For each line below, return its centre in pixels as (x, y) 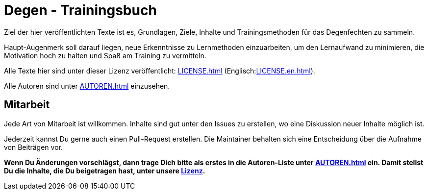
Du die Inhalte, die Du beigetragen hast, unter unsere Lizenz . (105, 170)
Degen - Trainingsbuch (80, 10)
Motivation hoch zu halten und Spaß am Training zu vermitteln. (105, 55)
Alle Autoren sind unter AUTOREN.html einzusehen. (87, 86)
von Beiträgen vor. (33, 147)
